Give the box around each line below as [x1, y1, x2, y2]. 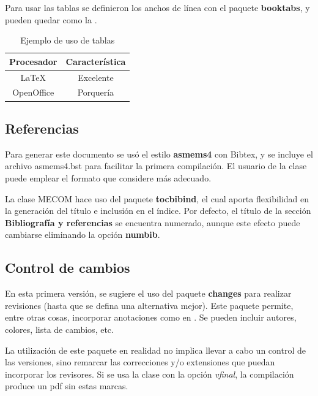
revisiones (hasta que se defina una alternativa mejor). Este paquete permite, [5, 299, 294, 311]
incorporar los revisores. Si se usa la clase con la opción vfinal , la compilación [5, 367, 294, 380]
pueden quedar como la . [5, 13, 97, 26]
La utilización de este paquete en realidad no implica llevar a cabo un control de [5, 343, 306, 356]
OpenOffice [12, 86, 54, 99]
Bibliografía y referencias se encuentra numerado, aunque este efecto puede [5, 216, 300, 229]
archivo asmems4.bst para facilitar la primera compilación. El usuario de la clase [5, 159, 307, 172]
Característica [65, 55, 126, 67]
